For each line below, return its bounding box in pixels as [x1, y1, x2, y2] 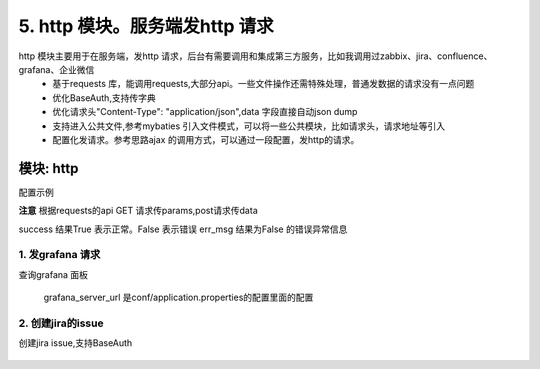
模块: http [18, 160, 79, 177]
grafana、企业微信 [18, 63, 95, 75]
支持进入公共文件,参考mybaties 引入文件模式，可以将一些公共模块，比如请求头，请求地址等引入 [52, 120, 446, 132]
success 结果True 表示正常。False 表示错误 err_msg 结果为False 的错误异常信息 [18, 223, 348, 235]
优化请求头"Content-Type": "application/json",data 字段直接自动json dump [52, 106, 358, 118]
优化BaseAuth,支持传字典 [52, 91, 156, 104]
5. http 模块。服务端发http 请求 [18, 15, 274, 37]
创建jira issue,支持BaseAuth [18, 337, 133, 349]
